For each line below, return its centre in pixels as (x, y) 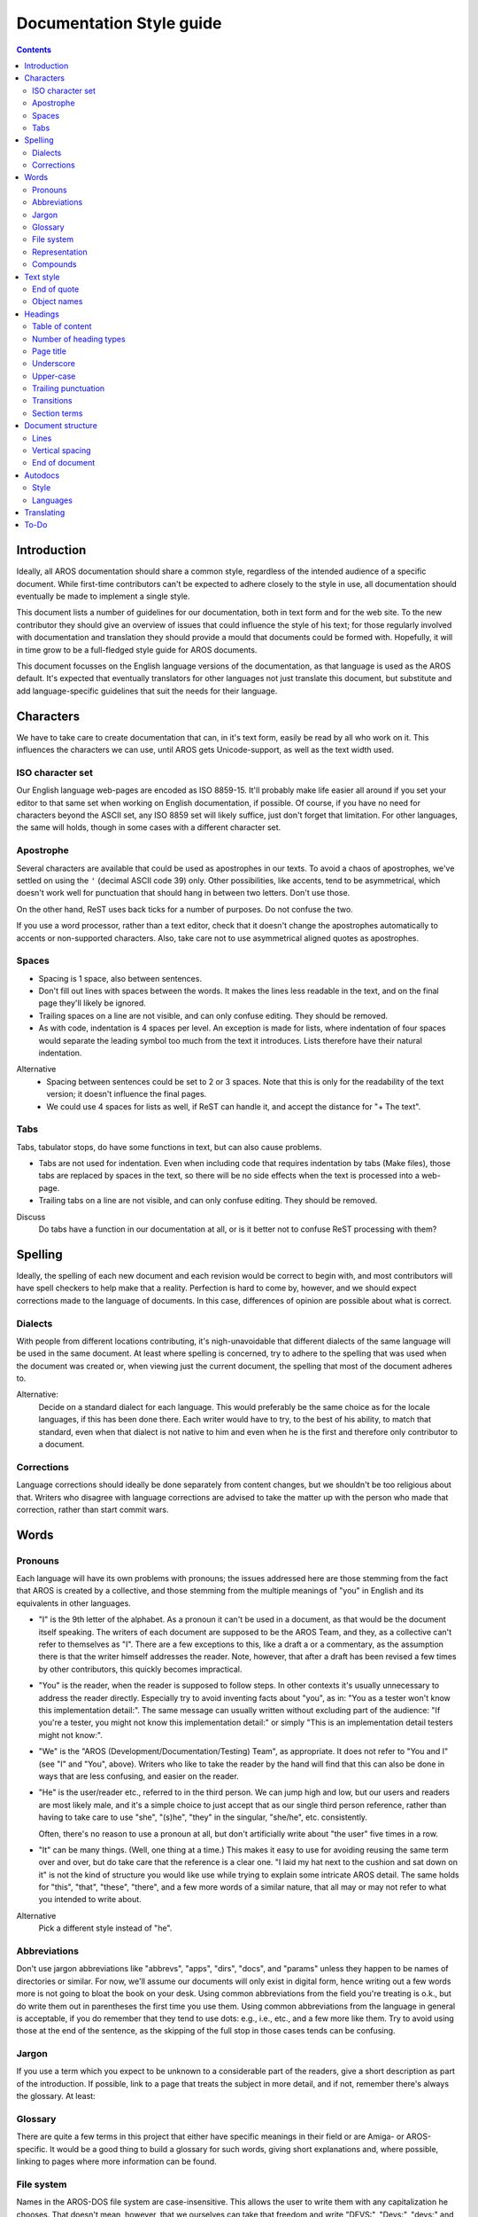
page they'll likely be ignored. (92, 1003)
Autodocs (42, 475)
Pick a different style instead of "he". (105, 1928)
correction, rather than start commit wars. (93, 1509)
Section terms (58, 413)
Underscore (54, 364)
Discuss (31, 1217)
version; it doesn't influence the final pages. (127, 1094)
